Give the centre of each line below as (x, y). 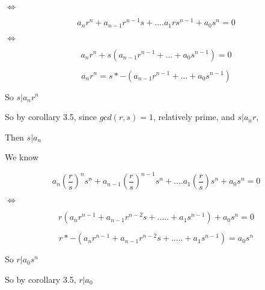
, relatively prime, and (194, 117)
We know (22, 157)
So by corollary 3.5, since (51, 117)
